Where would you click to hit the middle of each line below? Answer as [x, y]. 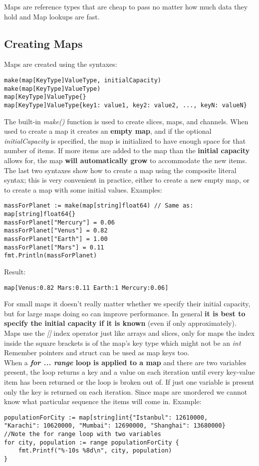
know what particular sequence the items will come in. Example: [103, 401]
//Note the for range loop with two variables [83, 434]
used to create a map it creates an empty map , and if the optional [108, 131]
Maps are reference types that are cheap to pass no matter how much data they [126, 6]
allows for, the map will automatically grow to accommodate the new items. [126, 160]
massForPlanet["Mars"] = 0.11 [54, 247]
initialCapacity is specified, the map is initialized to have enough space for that [125, 140]
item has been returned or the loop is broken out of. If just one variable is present [129, 381]
